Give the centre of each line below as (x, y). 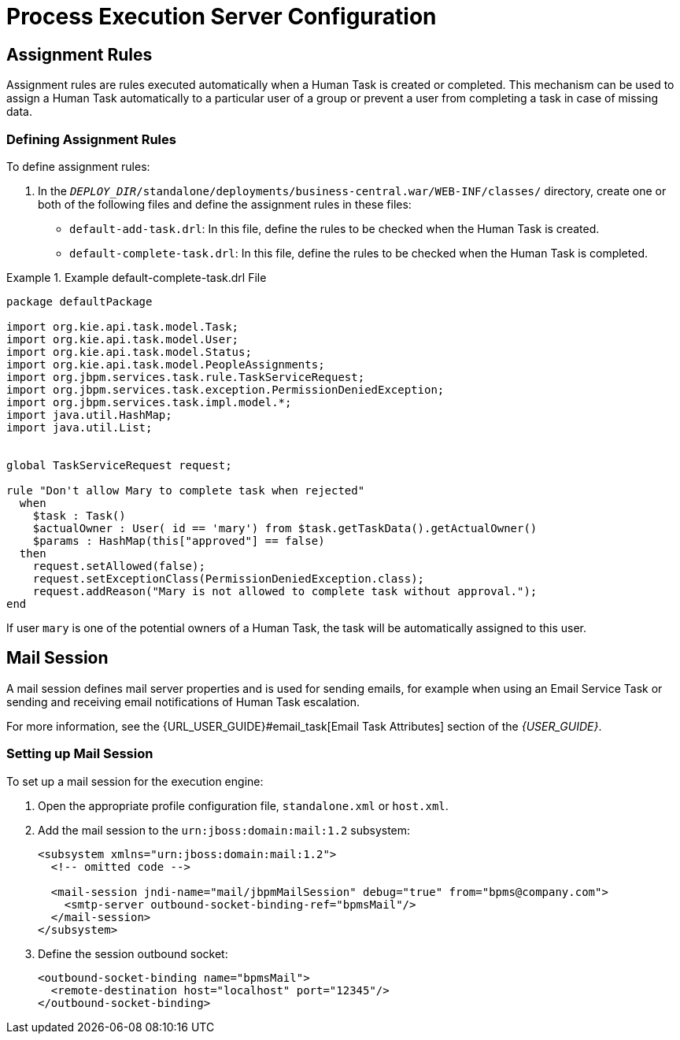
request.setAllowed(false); (119, 566)
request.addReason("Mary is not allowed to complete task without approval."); (285, 591)
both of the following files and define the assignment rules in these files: (225, 204)
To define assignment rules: (78, 166)
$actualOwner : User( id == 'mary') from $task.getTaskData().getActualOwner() (285, 528)
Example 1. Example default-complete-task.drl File (137, 277)
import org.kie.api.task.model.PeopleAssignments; (166, 364)
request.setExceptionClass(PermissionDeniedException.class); (229, 578)
